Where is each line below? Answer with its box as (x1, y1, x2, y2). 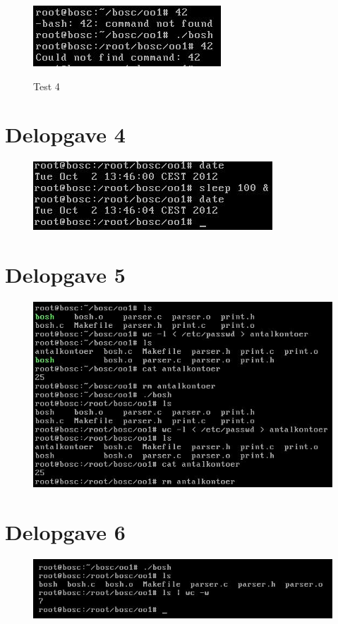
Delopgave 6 (5, 517, 126, 546)
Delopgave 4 (5, 120, 126, 149)
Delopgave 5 (5, 260, 126, 289)
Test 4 (33, 78, 60, 93)
